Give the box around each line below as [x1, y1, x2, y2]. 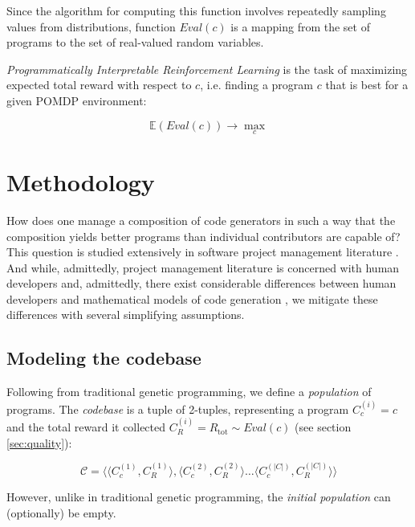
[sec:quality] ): [6, 434, 72, 451]
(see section [295, 419, 352, 435]
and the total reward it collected [6, 419, 166, 435]
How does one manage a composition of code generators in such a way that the [6, 211, 396, 228]
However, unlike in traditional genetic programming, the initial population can [6, 488, 391, 505]
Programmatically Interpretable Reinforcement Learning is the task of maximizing [6, 60, 408, 77]
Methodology [6, 165, 155, 198]
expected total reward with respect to [6, 76, 192, 93]
